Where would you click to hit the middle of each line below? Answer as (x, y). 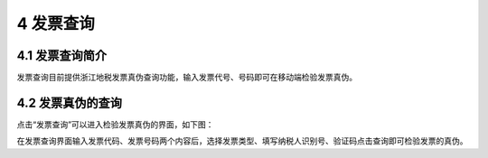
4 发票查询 (56, 23)
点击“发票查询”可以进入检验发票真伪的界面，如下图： (115, 124)
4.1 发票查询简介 (62, 56)
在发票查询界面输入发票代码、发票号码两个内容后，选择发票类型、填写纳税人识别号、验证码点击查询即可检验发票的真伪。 (242, 141)
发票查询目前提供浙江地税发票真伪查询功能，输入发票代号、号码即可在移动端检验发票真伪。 (187, 78)
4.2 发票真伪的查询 (69, 102)
